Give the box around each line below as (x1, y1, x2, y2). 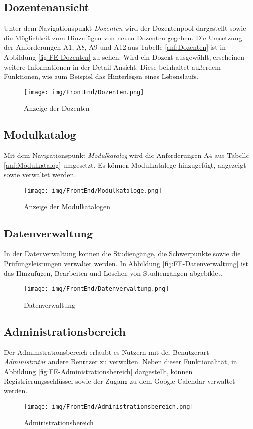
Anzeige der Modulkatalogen (24, 201, 111, 211)
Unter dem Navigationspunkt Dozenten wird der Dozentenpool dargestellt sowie (4, 23, 246, 33)
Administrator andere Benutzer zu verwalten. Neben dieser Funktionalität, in (4, 356, 237, 367)
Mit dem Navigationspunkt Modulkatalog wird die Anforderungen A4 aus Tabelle (4, 150, 249, 160)
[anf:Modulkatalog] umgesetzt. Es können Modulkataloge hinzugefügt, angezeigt (4, 159, 246, 170)
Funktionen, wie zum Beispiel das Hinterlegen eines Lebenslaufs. (4, 71, 199, 81)
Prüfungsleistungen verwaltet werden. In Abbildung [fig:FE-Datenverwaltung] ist (4, 258, 248, 269)
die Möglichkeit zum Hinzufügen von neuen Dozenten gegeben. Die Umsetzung (4, 32, 242, 42)
